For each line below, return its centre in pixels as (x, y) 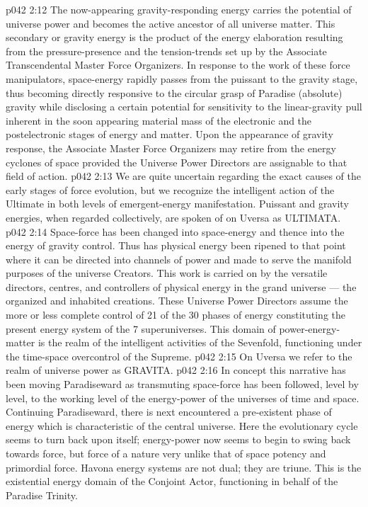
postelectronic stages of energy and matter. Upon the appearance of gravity (169, 134)
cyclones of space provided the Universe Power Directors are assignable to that (177, 162)
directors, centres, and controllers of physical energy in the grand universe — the (181, 286)
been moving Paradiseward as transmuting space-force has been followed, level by (182, 384)
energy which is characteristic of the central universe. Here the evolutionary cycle (182, 425)
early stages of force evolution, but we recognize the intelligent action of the (170, 189)
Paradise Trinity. (42, 495)
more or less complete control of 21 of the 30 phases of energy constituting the (176, 315)
